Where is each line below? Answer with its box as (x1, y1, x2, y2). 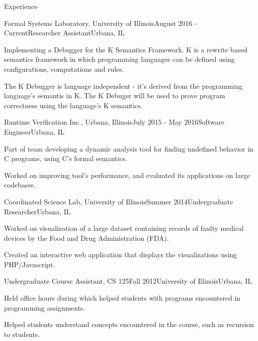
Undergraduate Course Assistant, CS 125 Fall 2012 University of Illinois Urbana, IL (4, 276, 252, 286)
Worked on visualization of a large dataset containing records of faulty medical (4, 223, 244, 233)
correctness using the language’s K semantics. (4, 100, 143, 110)
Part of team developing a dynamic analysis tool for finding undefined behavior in (4, 143, 254, 154)
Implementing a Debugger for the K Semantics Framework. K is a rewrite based (4, 44, 248, 54)
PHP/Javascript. (4, 259, 55, 269)
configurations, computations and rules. (4, 63, 124, 74)
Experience (4, 1, 38, 11)
